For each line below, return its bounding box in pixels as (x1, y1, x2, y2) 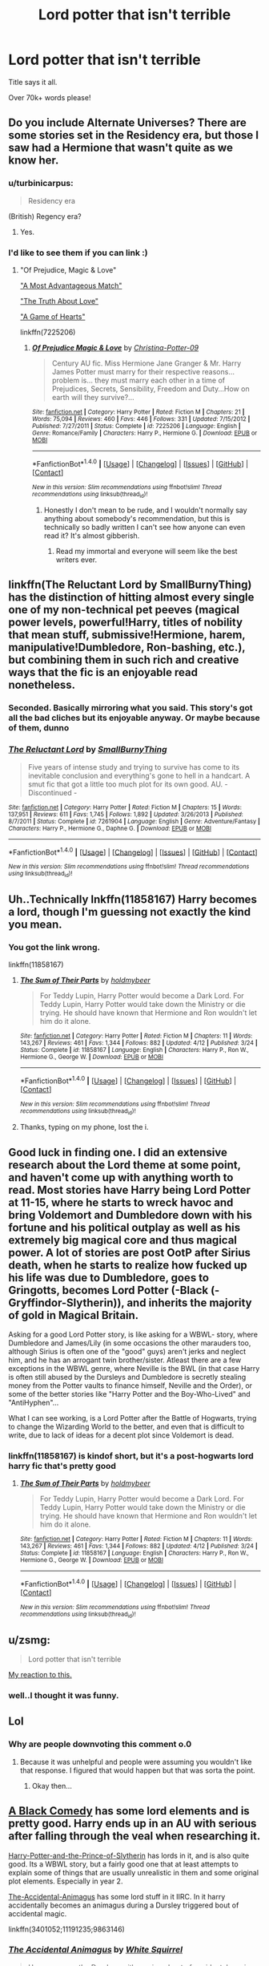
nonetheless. (8, 678, 76, 692)
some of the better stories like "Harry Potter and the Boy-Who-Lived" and (8, 1389, 251, 1398)
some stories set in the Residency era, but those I (8, 128, 259, 142)
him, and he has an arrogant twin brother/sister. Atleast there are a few (8, 1355, 242, 1365)
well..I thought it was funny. (8, 1690, 119, 1701)
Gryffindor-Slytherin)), (8, 1296, 125, 1309)
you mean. (8, 917, 62, 931)
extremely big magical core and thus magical (8, 1233, 238, 1247)
